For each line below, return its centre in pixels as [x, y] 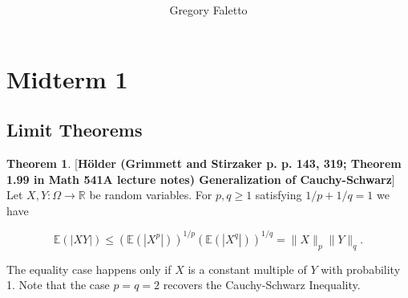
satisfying [279, 195]
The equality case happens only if [89, 269]
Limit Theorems [75, 130]
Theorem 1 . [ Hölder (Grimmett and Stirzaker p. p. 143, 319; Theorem [204, 163]
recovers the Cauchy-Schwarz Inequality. [262, 285]
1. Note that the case [58, 285]
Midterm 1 [67, 78]
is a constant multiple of [247, 269]
